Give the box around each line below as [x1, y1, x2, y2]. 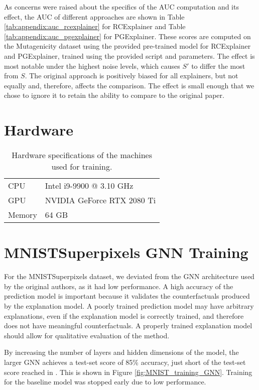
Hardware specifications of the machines [12, 149, 153, 161]
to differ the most [191, 60, 245, 71]
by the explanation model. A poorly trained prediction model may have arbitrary [4, 300, 254, 311]
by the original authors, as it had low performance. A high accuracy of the [4, 281, 233, 291]
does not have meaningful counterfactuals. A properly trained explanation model [4, 320, 252, 331]
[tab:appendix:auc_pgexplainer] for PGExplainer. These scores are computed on [4, 31, 251, 41]
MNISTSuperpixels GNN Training [4, 242, 248, 263]
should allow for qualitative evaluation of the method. [4, 330, 170, 340]
